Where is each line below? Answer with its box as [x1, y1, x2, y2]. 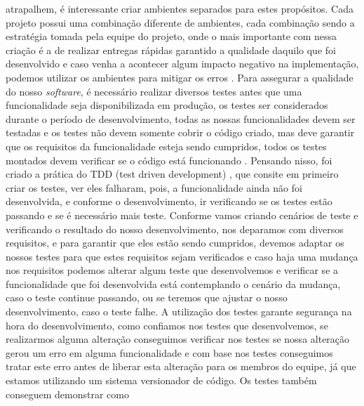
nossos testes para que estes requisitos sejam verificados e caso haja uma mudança [6, 249, 358, 263]
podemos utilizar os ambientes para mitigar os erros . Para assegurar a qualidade [6, 70, 353, 84]
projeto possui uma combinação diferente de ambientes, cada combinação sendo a [6, 15, 355, 30]
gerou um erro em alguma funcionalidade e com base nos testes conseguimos [6, 345, 333, 360]
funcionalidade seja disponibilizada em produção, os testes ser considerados [6, 98, 328, 112]
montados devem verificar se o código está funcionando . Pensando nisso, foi [6, 152, 332, 167]
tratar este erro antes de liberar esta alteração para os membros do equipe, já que [6, 359, 356, 374]
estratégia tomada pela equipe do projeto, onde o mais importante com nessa [6, 29, 337, 44]
